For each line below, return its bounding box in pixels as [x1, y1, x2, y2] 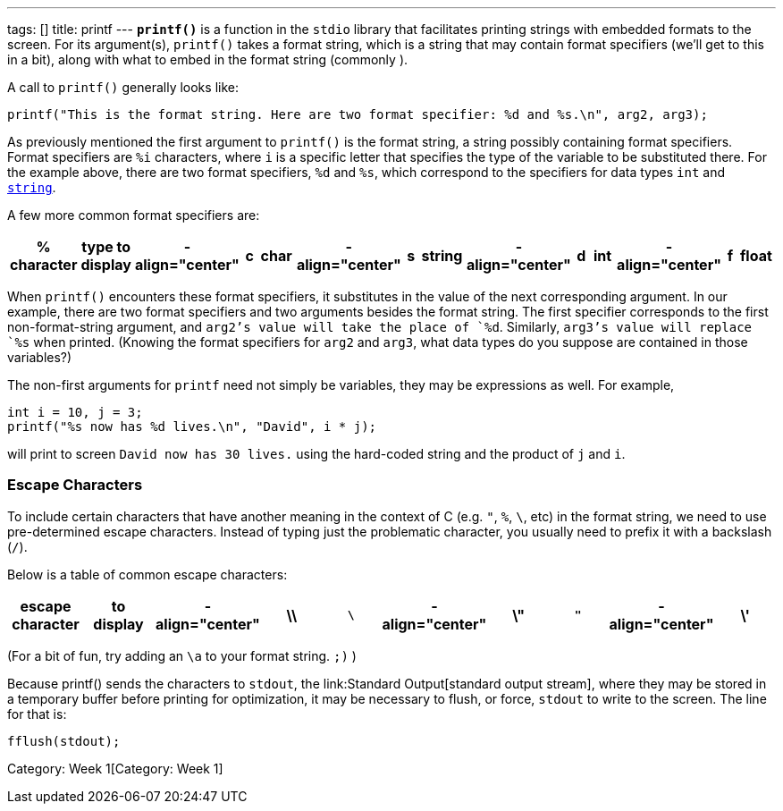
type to [81, 238, 131, 256]
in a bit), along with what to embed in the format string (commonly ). [7, 52, 408, 67]
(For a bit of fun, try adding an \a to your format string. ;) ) [7, 647, 357, 663]
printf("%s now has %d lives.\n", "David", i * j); [7, 419, 377, 434]
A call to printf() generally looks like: [7, 80, 239, 95]
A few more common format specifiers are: [7, 207, 260, 223]
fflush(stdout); [7, 733, 121, 748]
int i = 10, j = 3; [7, 405, 143, 419]
